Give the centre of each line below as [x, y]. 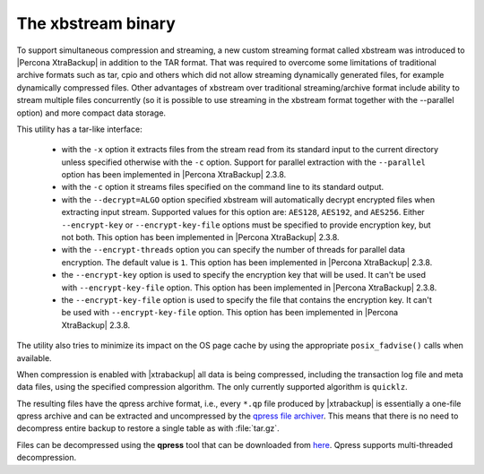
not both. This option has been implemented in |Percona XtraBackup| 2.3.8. [200, 237]
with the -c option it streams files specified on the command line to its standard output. [223, 187]
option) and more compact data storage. [91, 113]
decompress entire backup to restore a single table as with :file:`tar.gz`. [148, 428]
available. [35, 358]
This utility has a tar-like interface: [79, 129]
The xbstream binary [96, 23]
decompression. [47, 458]
